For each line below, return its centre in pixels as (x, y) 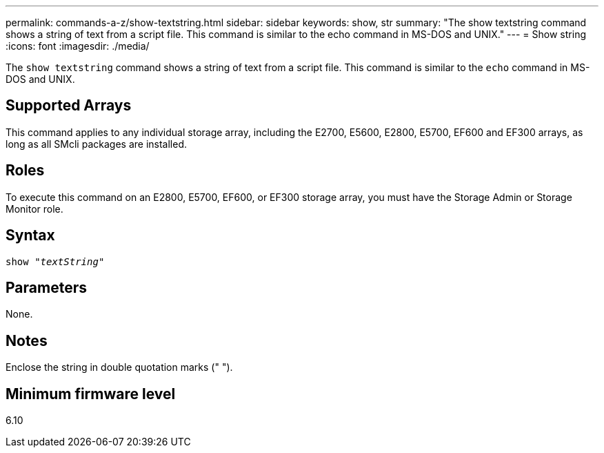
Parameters (46, 287)
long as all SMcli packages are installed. (96, 144)
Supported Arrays (69, 106)
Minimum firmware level (91, 394)
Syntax (30, 235)
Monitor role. (34, 209)
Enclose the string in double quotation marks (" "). (119, 367)
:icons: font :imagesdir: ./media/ (78, 46)
